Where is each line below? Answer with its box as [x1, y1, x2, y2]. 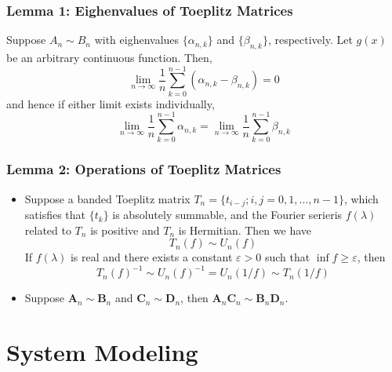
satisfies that [24, 206, 86, 223]
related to [24, 221, 71, 238]
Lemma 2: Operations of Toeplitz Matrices [6, 159, 281, 179]
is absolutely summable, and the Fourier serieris [112, 206, 343, 223]
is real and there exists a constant [70, 249, 233, 265]
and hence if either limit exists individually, [6, 95, 215, 111]
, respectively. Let [267, 31, 353, 48]
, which [343, 190, 379, 206]
